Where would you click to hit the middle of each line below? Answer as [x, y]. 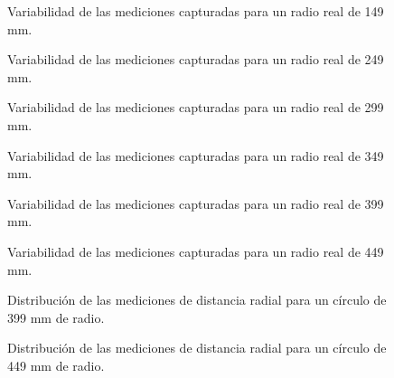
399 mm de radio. [56, 317]
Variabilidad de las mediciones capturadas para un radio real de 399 [196, 203]
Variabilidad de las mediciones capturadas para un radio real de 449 [196, 251]
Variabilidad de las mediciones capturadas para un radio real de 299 [196, 107]
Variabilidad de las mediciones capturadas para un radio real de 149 [196, 11]
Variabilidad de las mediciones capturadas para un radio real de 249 [196, 59]
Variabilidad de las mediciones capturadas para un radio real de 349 [196, 155]
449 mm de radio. [56, 365]
